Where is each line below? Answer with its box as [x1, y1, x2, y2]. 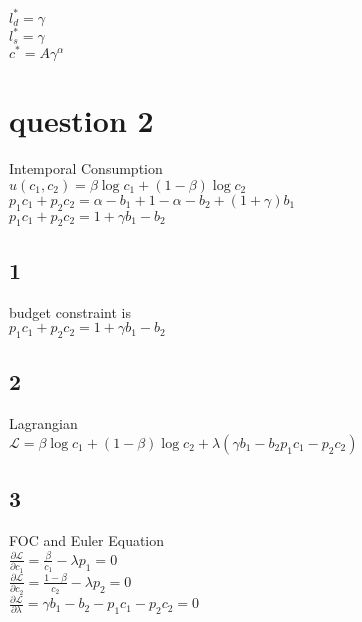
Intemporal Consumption [9, 158, 163, 179]
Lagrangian [9, 413, 78, 434]
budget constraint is [9, 301, 131, 322]
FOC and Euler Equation [9, 529, 165, 550]
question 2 [9, 100, 154, 141]
